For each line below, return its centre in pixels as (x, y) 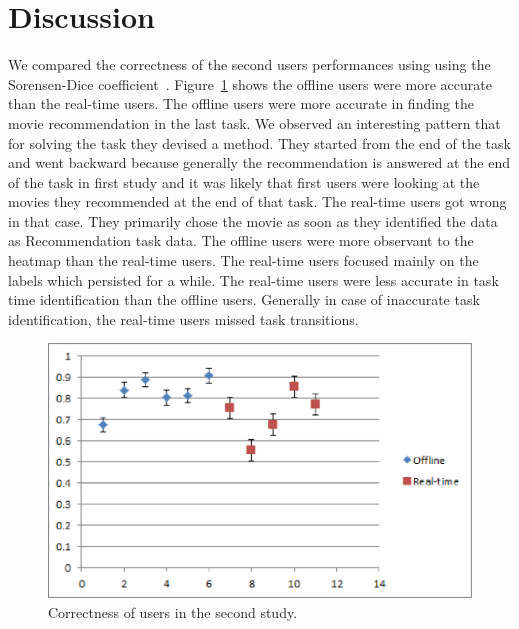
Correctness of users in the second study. (173, 611)
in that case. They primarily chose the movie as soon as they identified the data (253, 220)
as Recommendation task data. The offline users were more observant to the (241, 240)
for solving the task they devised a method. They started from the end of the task (259, 142)
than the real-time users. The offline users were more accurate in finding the (241, 103)
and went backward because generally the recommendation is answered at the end (259, 162)
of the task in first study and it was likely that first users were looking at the (244, 181)
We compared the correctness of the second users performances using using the (249, 64)
